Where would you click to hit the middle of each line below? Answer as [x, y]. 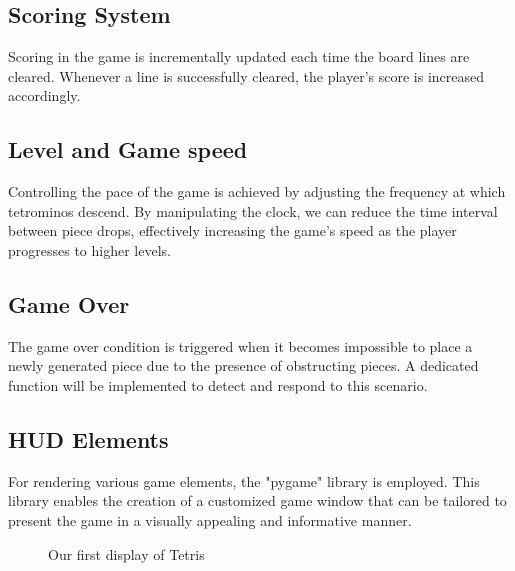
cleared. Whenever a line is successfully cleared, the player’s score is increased [246, 75]
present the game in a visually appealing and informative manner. [210, 519]
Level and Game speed [128, 149]
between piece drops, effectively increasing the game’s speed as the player [232, 230]
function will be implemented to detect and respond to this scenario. [218, 384]
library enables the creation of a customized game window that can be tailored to [257, 500]
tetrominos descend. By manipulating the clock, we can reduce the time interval [253, 210]
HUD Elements [88, 438]
